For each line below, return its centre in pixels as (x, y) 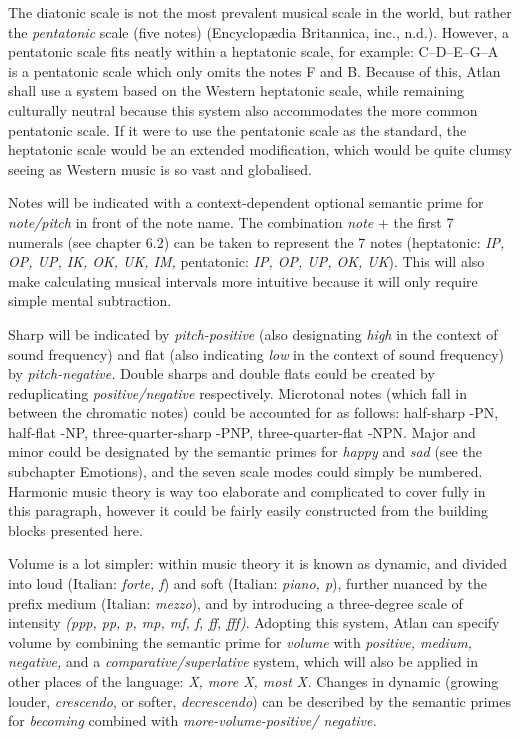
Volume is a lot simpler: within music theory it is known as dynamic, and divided (258, 563)
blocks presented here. (75, 529)
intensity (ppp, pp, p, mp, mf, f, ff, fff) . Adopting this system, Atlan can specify (254, 622)
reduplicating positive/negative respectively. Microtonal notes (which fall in (237, 392)
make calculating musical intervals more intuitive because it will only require (243, 280)
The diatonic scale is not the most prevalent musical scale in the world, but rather (260, 12)
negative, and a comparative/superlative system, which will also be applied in (243, 661)
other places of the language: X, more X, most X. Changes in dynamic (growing (253, 681)
